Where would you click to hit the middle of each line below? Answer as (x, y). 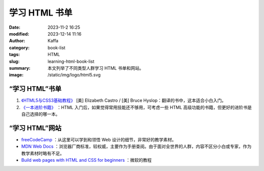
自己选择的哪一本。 (41, 114)
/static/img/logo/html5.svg (74, 75)
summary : (20, 68)
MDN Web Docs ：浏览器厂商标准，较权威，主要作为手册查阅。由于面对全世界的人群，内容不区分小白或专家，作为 (136, 147)
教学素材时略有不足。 (43, 153)
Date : (15, 27)
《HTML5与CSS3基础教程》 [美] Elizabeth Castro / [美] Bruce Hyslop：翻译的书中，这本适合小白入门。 (124, 100)
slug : (14, 61)
